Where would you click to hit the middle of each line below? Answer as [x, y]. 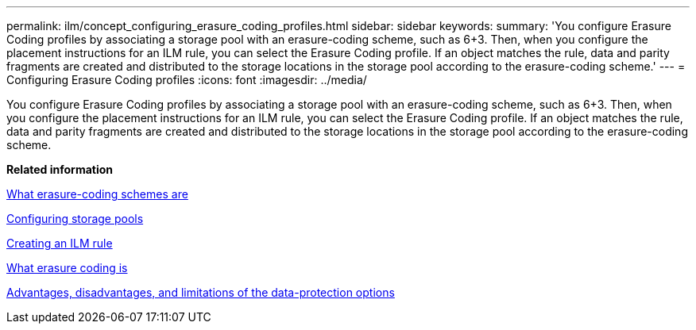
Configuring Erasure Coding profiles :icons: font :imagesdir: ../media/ [187, 80]
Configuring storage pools [75, 219]
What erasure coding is [67, 268]
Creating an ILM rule [60, 243]
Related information [60, 169]
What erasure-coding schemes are [97, 194]
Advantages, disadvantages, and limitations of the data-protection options [201, 292]
